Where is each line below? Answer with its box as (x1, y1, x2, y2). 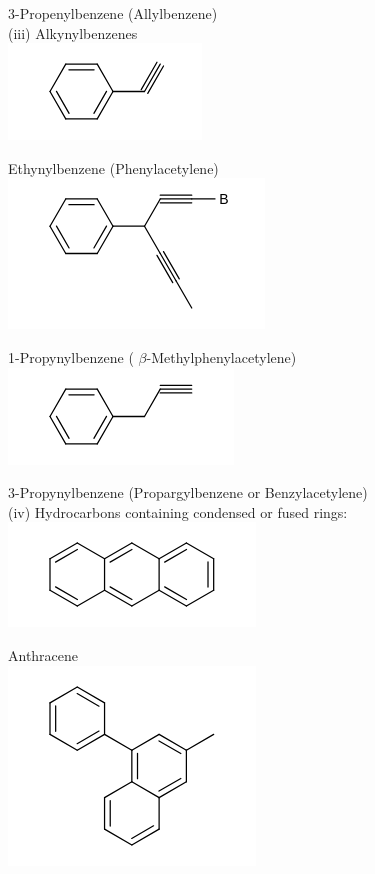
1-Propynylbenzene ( (8, 346, 134, 367)
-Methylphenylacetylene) (146, 346, 297, 367)
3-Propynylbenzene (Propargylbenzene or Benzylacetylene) (8, 482, 368, 503)
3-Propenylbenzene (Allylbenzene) (8, 3, 218, 23)
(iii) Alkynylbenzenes (8, 22, 138, 43)
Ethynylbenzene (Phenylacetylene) (8, 157, 219, 178)
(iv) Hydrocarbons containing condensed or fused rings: (8, 501, 348, 522)
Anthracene (8, 644, 79, 665)
